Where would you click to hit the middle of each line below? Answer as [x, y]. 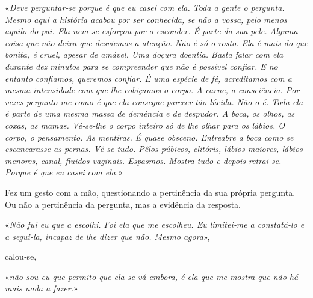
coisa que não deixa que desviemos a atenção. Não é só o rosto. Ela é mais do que [156, 42]
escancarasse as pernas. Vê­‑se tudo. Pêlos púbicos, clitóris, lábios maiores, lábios [154, 149]
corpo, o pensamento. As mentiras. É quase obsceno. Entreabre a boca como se [149, 137]
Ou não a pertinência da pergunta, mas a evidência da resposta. [123, 204]
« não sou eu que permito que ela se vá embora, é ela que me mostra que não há [152, 276]
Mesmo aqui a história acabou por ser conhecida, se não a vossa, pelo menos [146, 19]
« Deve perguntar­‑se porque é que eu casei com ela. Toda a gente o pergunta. [145, 7]
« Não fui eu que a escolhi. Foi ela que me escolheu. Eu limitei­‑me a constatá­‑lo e [155, 224]
